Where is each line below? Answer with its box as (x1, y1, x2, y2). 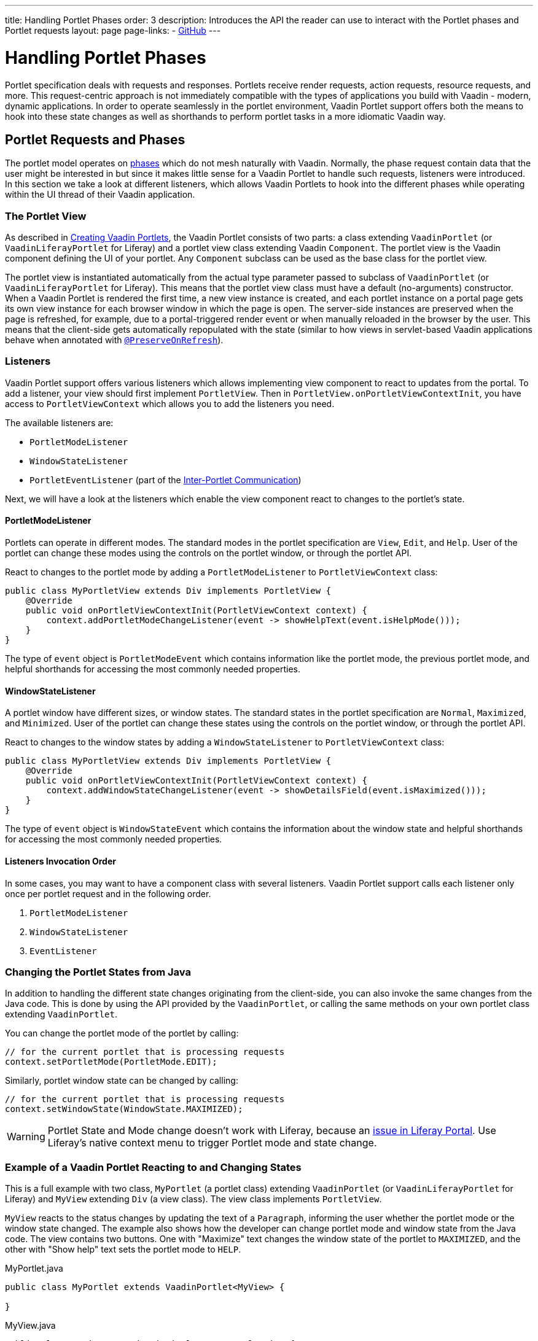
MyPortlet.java (5, 1263, 63, 1273)
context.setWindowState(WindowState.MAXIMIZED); (5, 1104, 243, 1114)
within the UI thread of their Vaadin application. (5, 189, 195, 200)
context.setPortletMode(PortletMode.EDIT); (5, 1057, 217, 1067)
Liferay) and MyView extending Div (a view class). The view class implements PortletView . (5, 1194, 382, 1204)
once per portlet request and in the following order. (5, 888, 211, 899)
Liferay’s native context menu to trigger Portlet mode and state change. (47, 1137, 377, 1149)
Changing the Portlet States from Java (5, 965, 191, 978)
